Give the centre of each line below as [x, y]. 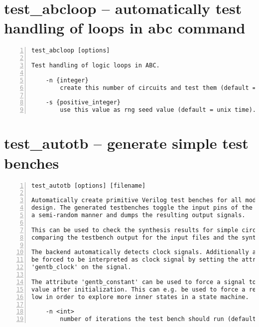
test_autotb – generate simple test [126, 143]
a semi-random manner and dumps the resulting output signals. [138, 215]
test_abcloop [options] [71, 51]
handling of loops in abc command [125, 28]
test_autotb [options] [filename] [89, 185]
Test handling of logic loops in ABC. [96, 66]
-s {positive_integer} [83, 103]
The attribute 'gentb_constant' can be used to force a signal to [144, 282]
